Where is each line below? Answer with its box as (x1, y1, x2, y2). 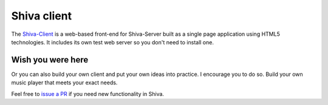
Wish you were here (11, 55, 89, 65)
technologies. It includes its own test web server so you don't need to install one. (11, 38, 214, 46)
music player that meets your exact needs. (11, 79, 118, 86)
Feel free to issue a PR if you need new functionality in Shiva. (11, 90, 164, 97)
